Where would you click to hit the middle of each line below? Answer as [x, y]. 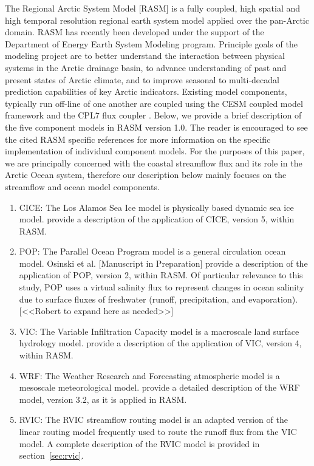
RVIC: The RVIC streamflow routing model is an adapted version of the [153, 420]
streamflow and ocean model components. [82, 186]
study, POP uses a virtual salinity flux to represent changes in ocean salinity [162, 287]
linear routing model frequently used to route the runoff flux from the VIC [158, 431]
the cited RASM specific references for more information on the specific [138, 139]
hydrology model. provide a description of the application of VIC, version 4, [160, 343]
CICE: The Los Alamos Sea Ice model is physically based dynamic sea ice [156, 207]
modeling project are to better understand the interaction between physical [145, 56]
